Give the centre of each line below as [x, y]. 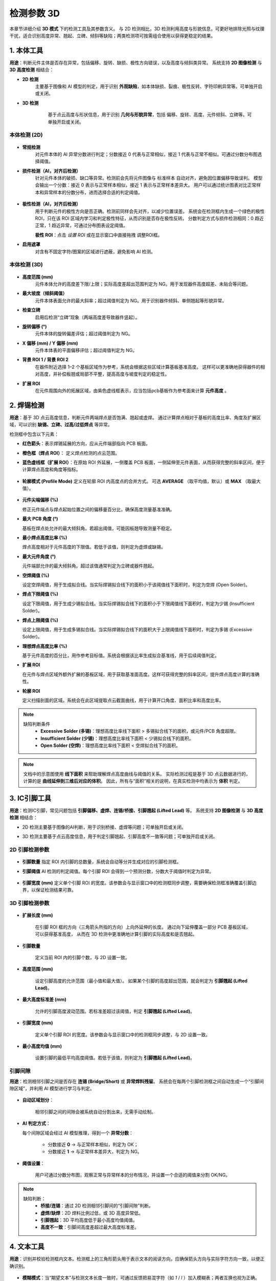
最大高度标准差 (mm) [44, 1000]
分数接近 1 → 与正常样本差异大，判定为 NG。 [95, 1152]
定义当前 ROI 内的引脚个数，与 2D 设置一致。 [82, 957]
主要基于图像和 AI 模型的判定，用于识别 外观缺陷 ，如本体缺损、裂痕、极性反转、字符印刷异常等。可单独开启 [149, 87]
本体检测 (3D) [26, 265]
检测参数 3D [34, 13]
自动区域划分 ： [38, 1100]
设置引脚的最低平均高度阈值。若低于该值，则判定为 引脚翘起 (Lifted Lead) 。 [115, 1058]
